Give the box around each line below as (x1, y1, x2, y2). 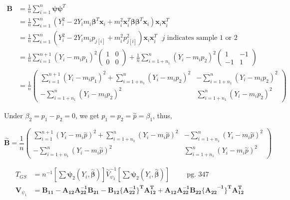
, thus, (153, 110, 172, 120)
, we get (75, 110, 99, 120)
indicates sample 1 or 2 (167, 34, 238, 42)
